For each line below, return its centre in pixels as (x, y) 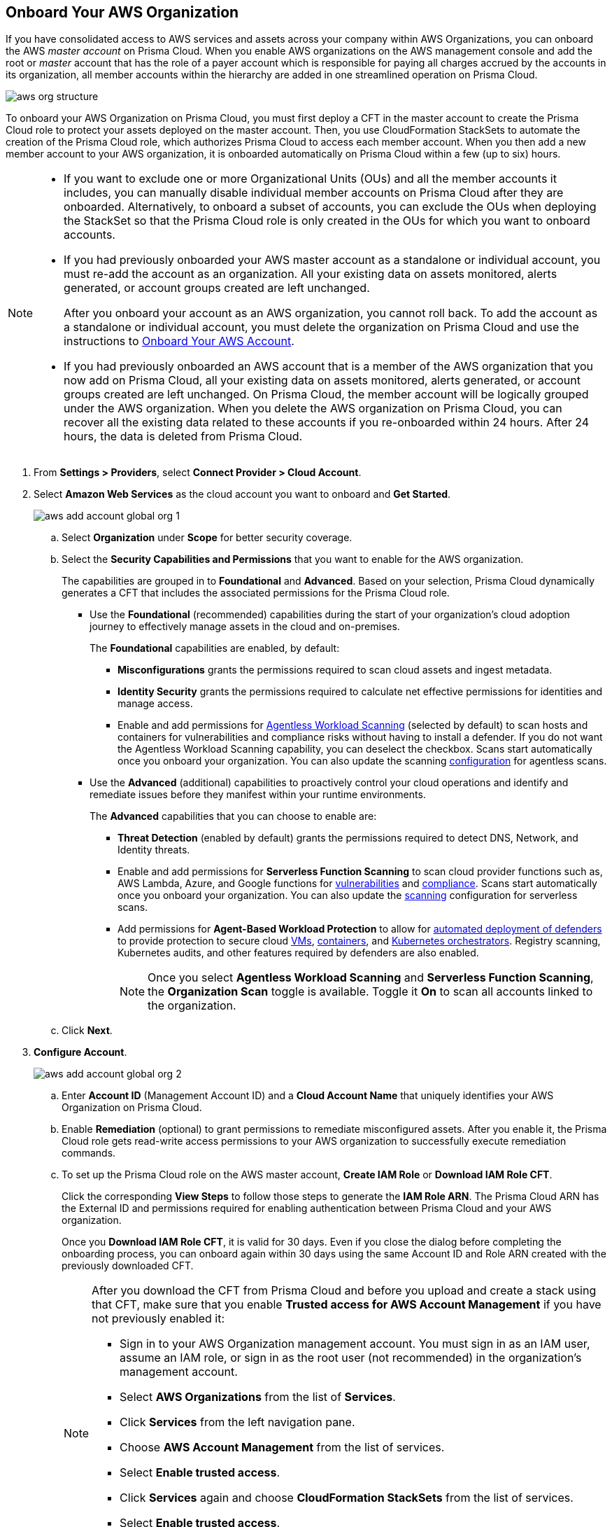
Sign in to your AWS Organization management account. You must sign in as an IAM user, (355, 1344)
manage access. (155, 704)
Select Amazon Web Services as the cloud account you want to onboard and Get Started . (242, 494)
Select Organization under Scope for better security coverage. (207, 538)
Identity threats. (154, 850)
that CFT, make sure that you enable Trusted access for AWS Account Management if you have (347, 1305)
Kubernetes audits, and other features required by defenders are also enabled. (298, 953)
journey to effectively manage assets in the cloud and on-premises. (245, 627)
